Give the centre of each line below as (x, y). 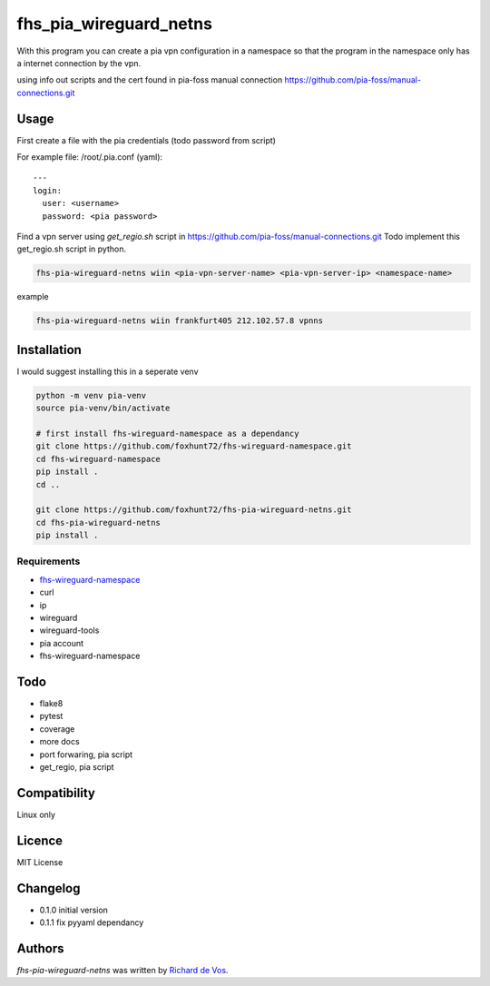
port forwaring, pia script (86, 754)
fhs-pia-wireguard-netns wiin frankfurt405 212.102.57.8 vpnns (180, 321)
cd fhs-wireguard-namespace (98, 459)
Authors (40, 948)
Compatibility (56, 793)
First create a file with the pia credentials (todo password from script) (147, 140)
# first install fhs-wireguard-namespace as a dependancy (167, 433)
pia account (62, 643)
